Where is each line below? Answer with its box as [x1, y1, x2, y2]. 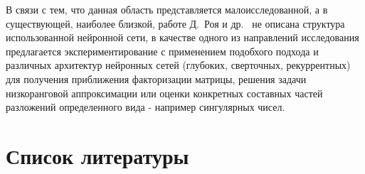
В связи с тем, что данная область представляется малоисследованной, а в [6, 2, 328, 16]
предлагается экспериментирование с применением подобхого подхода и [6, 43, 319, 58]
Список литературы [6, 141, 189, 170]
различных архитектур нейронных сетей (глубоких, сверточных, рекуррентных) [6, 58, 351, 72]
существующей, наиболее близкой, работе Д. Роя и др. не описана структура [6, 16, 345, 31]
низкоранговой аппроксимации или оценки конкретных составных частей [6, 85, 323, 100]
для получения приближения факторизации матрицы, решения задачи [6, 71, 307, 86]
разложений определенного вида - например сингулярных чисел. [6, 99, 285, 114]
